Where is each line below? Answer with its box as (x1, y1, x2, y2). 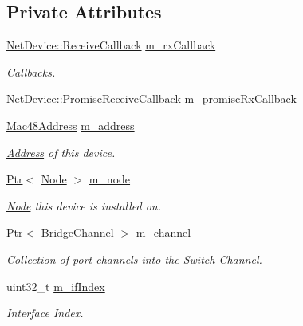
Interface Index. (6, 304, 84, 321)
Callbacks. (6, 63, 56, 80)
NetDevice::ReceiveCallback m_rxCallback (6, 37, 216, 53)
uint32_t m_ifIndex (6, 277, 105, 294)
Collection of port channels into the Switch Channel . (6, 250, 262, 267)
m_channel (136, 224, 191, 241)
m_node (89, 171, 131, 187)
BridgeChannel (41, 224, 114, 241)
